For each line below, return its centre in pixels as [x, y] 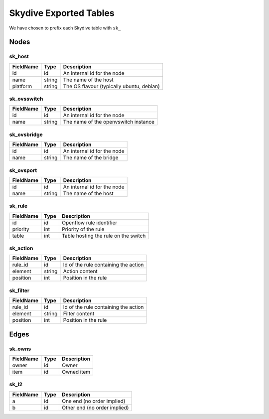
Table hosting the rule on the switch [104, 236]
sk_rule [18, 206]
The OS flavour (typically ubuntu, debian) [112, 86]
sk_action [21, 248]
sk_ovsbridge [26, 135]
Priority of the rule [83, 229]
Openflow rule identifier [89, 223]
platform [22, 86]
